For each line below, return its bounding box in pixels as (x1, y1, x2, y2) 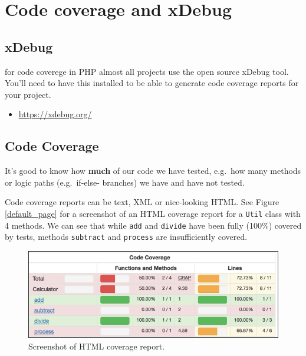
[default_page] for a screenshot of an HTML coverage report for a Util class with (5, 207, 301, 219)
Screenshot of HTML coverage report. (28, 340, 165, 352)
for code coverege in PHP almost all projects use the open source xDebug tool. (5, 65, 289, 77)
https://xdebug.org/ (18, 108, 92, 120)
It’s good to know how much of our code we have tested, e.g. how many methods (5, 164, 301, 177)
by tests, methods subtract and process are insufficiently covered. (5, 230, 248, 243)
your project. (5, 88, 51, 100)
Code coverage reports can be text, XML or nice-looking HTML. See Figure (5, 196, 279, 208)
